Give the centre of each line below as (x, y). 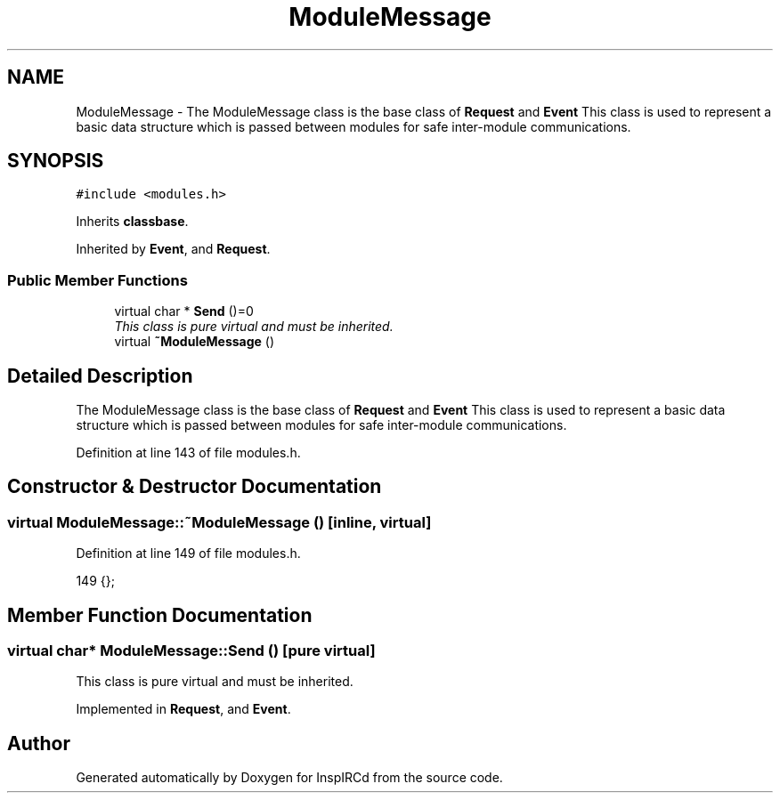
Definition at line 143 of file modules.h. (188, 453)
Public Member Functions (97, 280)
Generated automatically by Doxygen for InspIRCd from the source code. (289, 778)
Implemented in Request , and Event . (183, 709)
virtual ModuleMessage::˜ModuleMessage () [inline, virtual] (219, 522)
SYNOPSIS (56, 161)
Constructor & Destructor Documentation (195, 487)
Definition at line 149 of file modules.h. (188, 554)
